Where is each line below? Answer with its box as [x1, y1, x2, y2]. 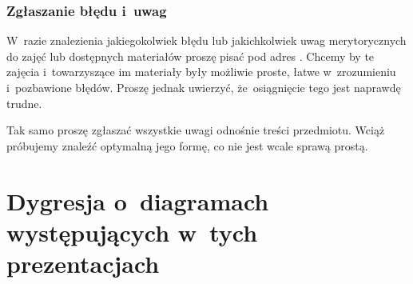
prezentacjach [6, 246, 160, 279]
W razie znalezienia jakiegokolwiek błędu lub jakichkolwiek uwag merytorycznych [6, 32, 407, 49]
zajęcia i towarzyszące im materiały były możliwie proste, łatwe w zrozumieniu [6, 63, 396, 80]
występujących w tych [6, 215, 258, 248]
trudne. [6, 94, 42, 111]
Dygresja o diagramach [6, 184, 269, 217]
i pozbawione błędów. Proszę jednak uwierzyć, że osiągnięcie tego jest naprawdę [6, 79, 401, 95]
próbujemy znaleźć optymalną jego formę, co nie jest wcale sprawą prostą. [6, 137, 368, 154]
